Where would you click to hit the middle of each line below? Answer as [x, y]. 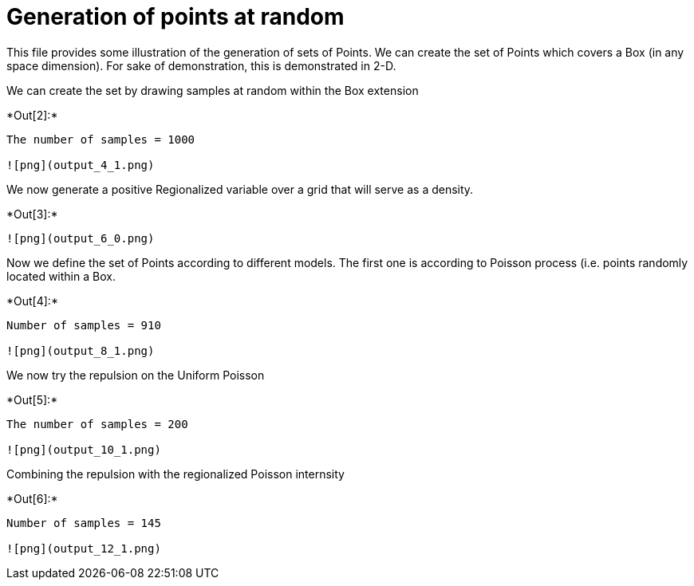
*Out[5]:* [32, 399]
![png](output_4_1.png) [81, 165]
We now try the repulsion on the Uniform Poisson [136, 375]
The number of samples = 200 [97, 424]
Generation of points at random [175, 17]
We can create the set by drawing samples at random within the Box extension [213, 90]
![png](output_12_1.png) [84, 548]
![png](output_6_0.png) [81, 238]
